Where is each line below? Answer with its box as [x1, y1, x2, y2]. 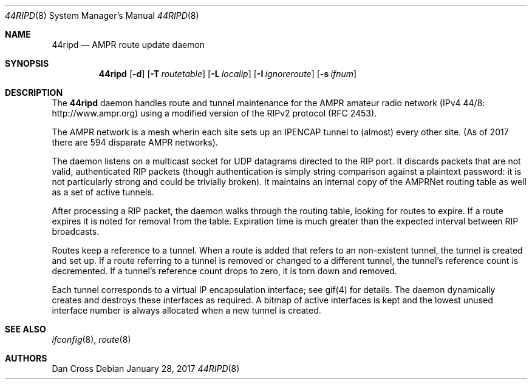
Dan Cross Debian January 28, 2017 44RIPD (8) [52, 363, 240, 374]
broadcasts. [52, 226, 100, 237]
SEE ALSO [5, 324, 46, 334]
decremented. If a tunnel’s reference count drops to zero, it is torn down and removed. [52, 266, 397, 276]
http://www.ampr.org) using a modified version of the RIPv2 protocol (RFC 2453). [52, 108, 377, 118]
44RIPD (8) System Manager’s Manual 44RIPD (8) [5, 10, 199, 21]
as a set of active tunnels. [52, 187, 154, 197]
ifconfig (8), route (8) [52, 334, 131, 345]
